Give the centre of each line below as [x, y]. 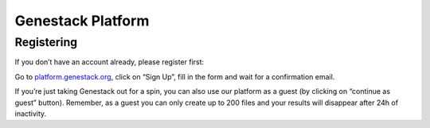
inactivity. [31, 113]
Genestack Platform [82, 21]
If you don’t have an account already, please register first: [109, 62]
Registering [46, 42]
